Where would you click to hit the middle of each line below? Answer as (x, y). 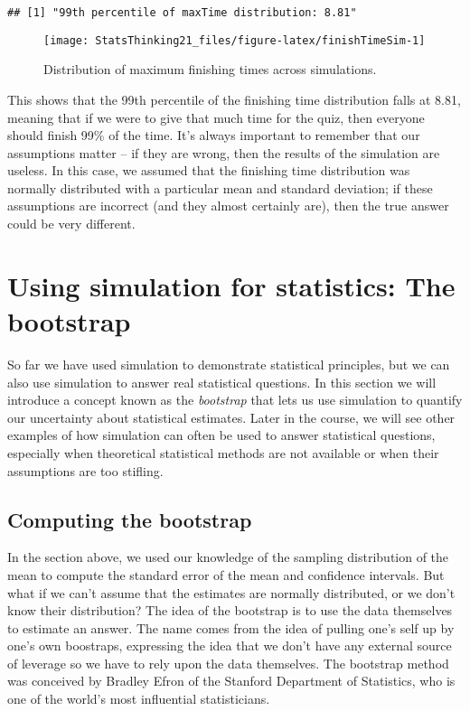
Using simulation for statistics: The (231, 285)
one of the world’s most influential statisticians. (139, 699)
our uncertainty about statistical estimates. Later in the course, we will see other (231, 417)
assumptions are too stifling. (85, 470)
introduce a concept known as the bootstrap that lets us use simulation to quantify (235, 400)
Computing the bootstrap (130, 519)
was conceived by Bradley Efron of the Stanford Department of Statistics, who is (231, 681)
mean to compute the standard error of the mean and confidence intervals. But (226, 574)
